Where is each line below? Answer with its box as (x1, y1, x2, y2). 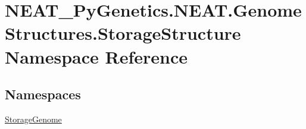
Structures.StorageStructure (5, 21, 241, 45)
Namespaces (5, 85, 81, 103)
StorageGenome (5, 112, 62, 125)
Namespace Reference (5, 44, 188, 68)
